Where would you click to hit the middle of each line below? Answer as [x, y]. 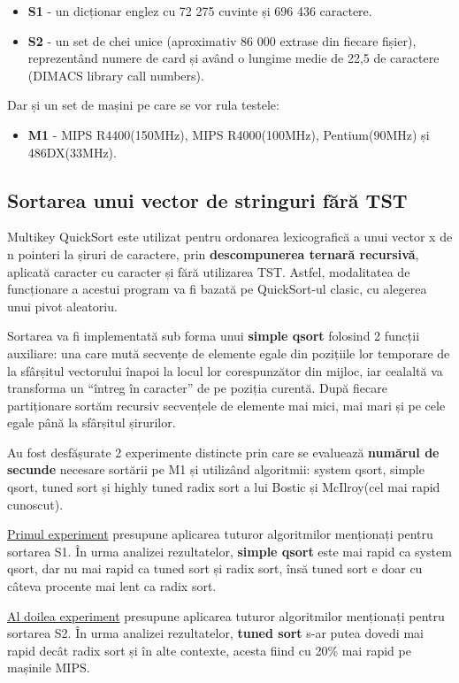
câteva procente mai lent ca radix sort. [112, 586]
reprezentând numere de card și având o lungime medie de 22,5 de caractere [233, 58]
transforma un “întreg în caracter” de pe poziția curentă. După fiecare [197, 388]
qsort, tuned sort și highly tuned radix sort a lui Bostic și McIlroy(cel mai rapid [224, 487]
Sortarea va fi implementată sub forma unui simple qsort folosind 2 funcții [214, 336]
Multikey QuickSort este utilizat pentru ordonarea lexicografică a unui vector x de [230, 237]
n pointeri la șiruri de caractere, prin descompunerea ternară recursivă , [213, 253]
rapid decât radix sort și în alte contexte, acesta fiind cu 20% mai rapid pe [209, 650]
